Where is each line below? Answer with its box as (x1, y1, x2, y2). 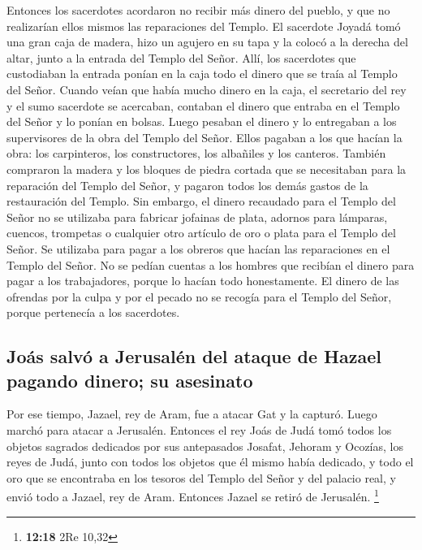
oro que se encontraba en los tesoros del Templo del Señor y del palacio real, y (6, 469, 396, 486)
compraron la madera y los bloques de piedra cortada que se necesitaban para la (6, 160, 407, 177)
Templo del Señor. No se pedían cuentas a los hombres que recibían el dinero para (6, 256, 415, 273)
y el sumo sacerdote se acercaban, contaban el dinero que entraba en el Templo (6, 97, 400, 114)
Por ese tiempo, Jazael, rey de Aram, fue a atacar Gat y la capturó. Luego (6, 405, 377, 422)
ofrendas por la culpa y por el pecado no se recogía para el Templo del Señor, (6, 288, 392, 305)
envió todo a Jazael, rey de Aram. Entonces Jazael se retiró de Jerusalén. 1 (6, 486, 379, 505)
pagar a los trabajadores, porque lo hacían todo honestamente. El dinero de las (6, 272, 399, 289)
